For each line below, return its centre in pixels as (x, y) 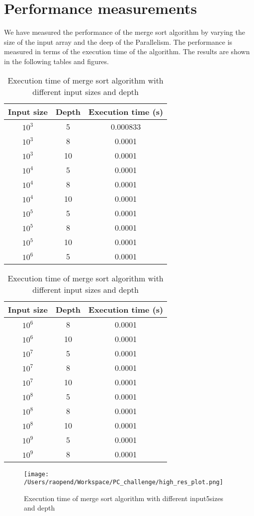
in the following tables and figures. (56, 61)
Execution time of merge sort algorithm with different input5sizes (124, 498)
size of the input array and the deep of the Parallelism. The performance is (118, 42)
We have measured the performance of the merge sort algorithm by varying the (125, 32)
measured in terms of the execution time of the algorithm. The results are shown (127, 51)
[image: (37, 474)
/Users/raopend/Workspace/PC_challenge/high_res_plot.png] (124, 482)
